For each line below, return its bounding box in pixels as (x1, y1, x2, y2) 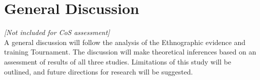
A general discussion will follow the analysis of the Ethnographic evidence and (4, 36, 246, 47)
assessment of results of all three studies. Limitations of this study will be (4, 56, 231, 66)
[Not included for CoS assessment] (4, 27, 110, 37)
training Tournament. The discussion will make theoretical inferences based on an (4, 46, 256, 57)
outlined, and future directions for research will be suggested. (4, 66, 193, 76)
